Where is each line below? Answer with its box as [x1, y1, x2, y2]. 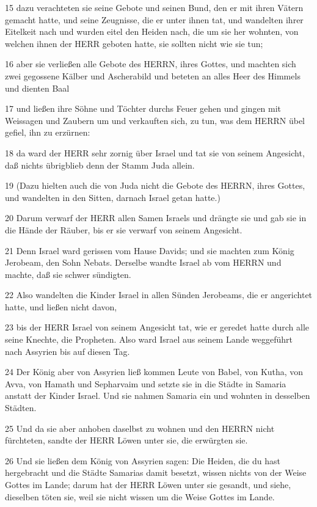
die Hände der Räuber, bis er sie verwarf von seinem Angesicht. [5, 223, 242, 236]
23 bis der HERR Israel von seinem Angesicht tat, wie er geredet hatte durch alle [5, 321, 310, 334]
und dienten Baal [5, 81, 70, 94]
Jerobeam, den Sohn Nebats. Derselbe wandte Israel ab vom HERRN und [5, 256, 282, 269]
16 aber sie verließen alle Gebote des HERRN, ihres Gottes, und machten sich [5, 57, 296, 70]
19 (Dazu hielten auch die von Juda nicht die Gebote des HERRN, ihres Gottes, [5, 179, 305, 192]
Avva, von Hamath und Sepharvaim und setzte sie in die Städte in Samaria [5, 377, 286, 390]
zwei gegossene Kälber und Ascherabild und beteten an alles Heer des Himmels [5, 69, 301, 82]
